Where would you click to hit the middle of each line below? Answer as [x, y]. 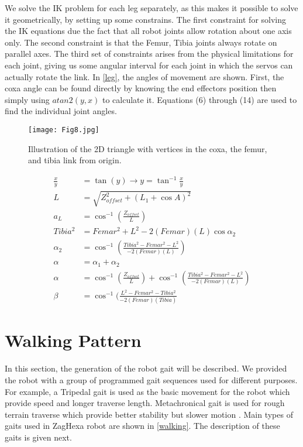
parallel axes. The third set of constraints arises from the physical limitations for [149, 54]
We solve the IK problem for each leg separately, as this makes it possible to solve [151, 8]
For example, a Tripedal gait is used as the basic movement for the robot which [147, 391]
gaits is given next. [38, 437]
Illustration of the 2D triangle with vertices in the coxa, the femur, [148, 148]
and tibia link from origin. [75, 160]
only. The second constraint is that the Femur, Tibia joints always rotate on [141, 42]
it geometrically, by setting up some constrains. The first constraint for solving [146, 19]
